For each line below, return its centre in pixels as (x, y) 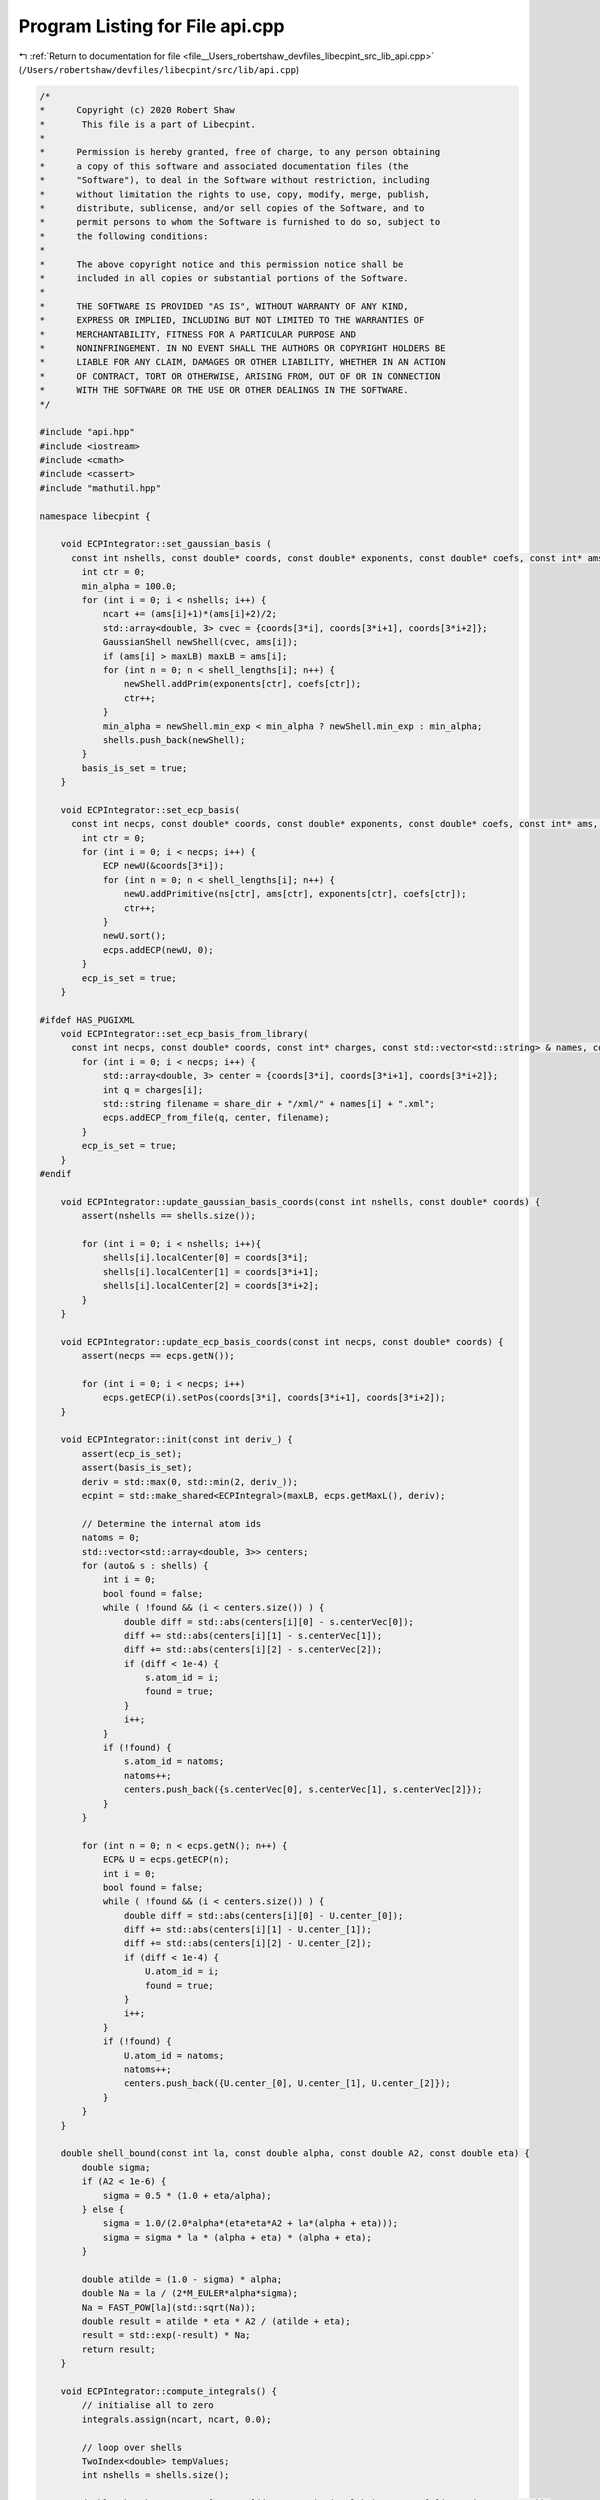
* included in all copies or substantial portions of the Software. (224, 278)
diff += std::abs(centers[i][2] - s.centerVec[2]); (253, 1649)
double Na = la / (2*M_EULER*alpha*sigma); (190, 2293)
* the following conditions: (124, 236)
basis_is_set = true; (134, 768)
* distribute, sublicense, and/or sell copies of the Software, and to (232, 208)
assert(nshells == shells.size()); (169, 1216)
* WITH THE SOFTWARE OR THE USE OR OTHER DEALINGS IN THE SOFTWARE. (224, 390)
